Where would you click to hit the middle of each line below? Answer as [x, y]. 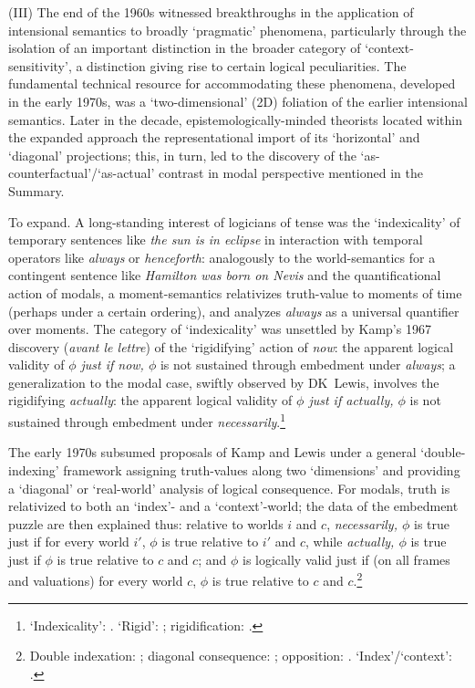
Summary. [36, 190]
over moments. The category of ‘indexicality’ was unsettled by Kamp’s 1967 [220, 329]
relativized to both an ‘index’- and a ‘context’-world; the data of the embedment [233, 506]
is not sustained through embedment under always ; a [308, 365]
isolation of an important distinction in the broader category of [185, 48]
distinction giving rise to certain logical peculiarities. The [247, 65]
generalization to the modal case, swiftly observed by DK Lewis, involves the [224, 382]
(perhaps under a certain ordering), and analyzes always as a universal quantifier [234, 311]
